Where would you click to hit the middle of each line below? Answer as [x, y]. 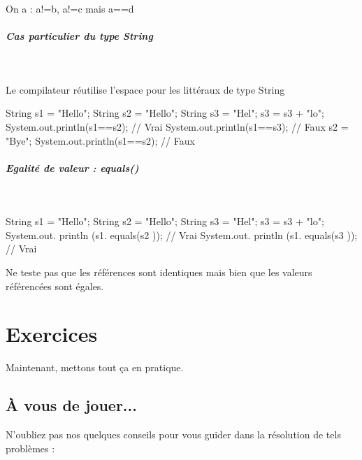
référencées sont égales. [55, 286]
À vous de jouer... [71, 405]
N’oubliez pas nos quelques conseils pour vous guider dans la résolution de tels [173, 434]
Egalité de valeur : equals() [72, 167]
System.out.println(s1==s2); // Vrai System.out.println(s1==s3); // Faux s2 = [177, 126]
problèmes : [30, 448]
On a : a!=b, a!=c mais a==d [70, 8]
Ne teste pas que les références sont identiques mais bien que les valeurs [159, 272]
